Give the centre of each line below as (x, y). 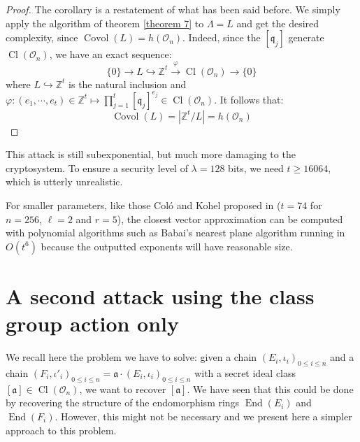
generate (306, 37)
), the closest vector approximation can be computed (230, 219)
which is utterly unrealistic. (64, 181)
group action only (93, 323)
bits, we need (256, 167)
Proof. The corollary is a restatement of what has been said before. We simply (173, 9)
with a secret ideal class (245, 372)
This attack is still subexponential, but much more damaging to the (151, 154)
